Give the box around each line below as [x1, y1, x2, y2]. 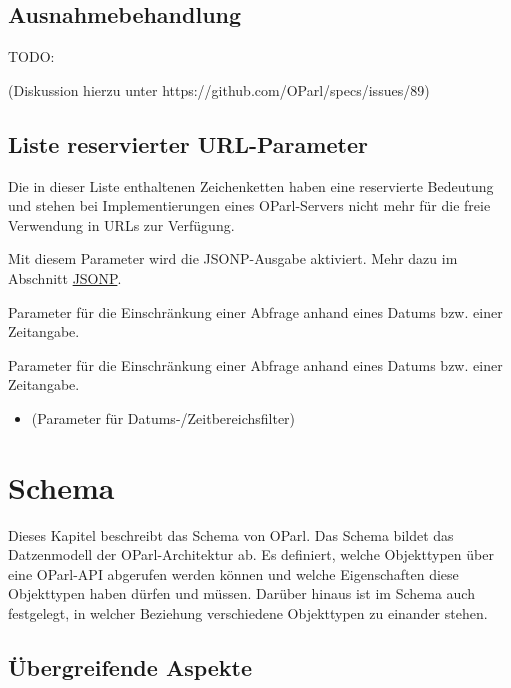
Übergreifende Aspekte [8, 652, 253, 683]
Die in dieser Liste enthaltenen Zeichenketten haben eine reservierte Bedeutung [8, 175, 494, 196]
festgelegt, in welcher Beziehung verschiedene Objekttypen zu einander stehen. [8, 603, 488, 624]
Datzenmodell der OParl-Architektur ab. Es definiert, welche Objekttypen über [8, 544, 494, 565]
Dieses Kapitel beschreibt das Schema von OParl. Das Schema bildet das [8, 524, 454, 545]
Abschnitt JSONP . [8, 267, 122, 288]
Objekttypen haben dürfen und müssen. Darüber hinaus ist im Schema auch [8, 583, 475, 604]
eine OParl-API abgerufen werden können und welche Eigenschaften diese [8, 563, 459, 584]
